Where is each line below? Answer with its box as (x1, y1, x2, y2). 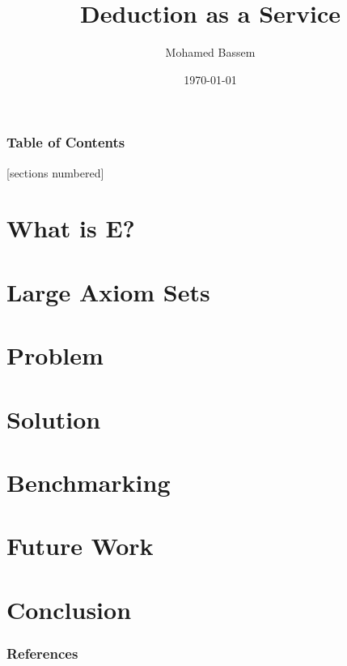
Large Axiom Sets (6, 275, 210, 308)
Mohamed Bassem (165, 44, 256, 61)
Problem (6, 339, 104, 372)
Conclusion (6, 592, 132, 625)
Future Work (6, 529, 154, 562)
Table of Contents (6, 132, 125, 152)
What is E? (6, 211, 135, 245)
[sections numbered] (6, 164, 104, 181)
